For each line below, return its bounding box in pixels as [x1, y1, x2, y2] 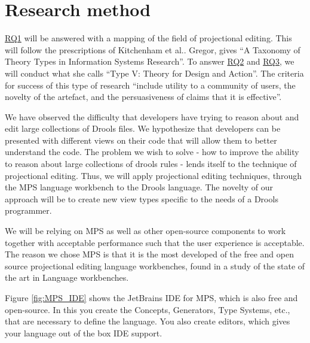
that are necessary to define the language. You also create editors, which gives [5, 315, 290, 327]
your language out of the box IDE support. [5, 326, 162, 339]
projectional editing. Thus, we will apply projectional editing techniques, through [5, 169, 302, 181]
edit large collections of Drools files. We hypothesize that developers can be [5, 122, 281, 135]
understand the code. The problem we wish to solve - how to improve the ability [5, 145, 299, 158]
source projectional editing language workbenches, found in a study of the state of [5, 259, 305, 272]
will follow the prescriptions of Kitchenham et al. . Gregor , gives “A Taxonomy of [5, 43, 300, 56]
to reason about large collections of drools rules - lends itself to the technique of [5, 157, 297, 170]
